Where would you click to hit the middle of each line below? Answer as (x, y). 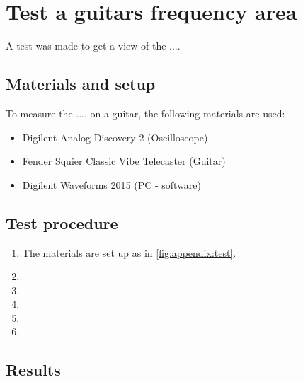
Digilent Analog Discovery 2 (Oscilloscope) (115, 137)
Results (33, 370)
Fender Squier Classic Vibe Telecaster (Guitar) (124, 161)
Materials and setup (81, 84)
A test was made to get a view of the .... (93, 46)
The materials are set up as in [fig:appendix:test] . (129, 252)
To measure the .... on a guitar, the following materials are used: (145, 113)
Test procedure (62, 222)
